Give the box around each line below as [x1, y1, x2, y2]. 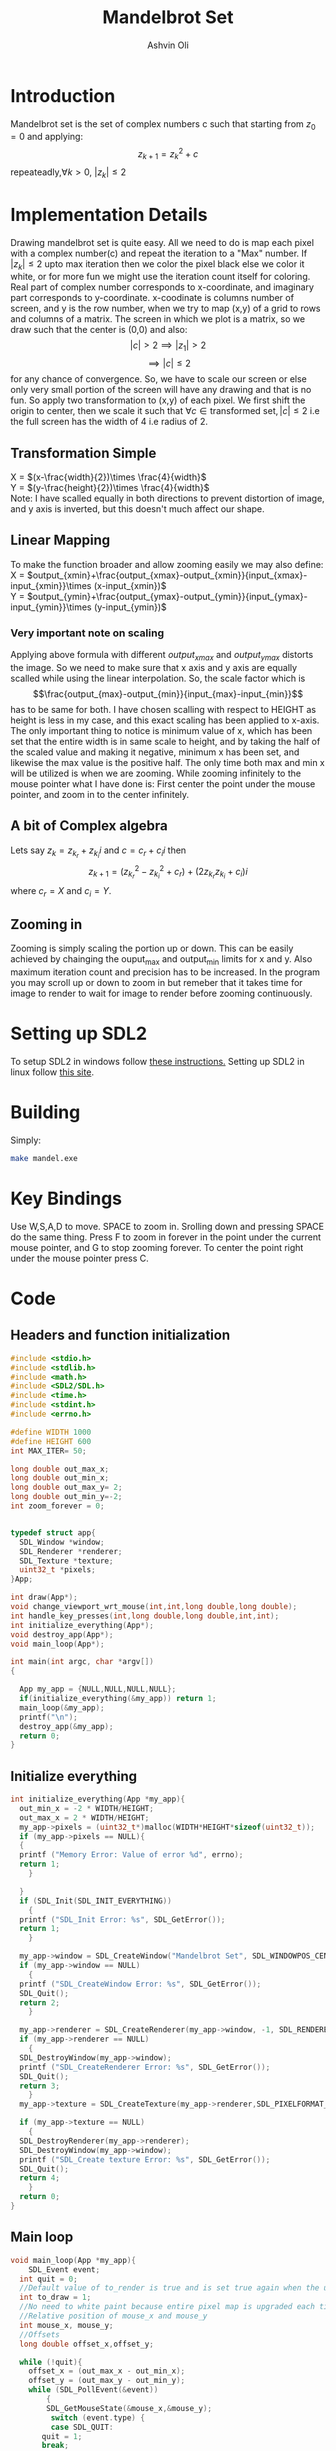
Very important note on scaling [10, 626, 165, 640]
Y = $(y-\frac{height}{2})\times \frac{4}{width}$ [10, 482, 210, 494]
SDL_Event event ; [28, 2264, 101, 2275]
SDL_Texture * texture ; [19, 1556, 114, 1566]
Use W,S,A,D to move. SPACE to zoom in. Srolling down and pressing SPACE [10, 1220, 325, 1232]
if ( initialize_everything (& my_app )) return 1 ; [19, 1694, 217, 1704]
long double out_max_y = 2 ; [10, 1482, 123, 1493]
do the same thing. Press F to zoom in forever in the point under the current [10, 1231, 322, 1243]
